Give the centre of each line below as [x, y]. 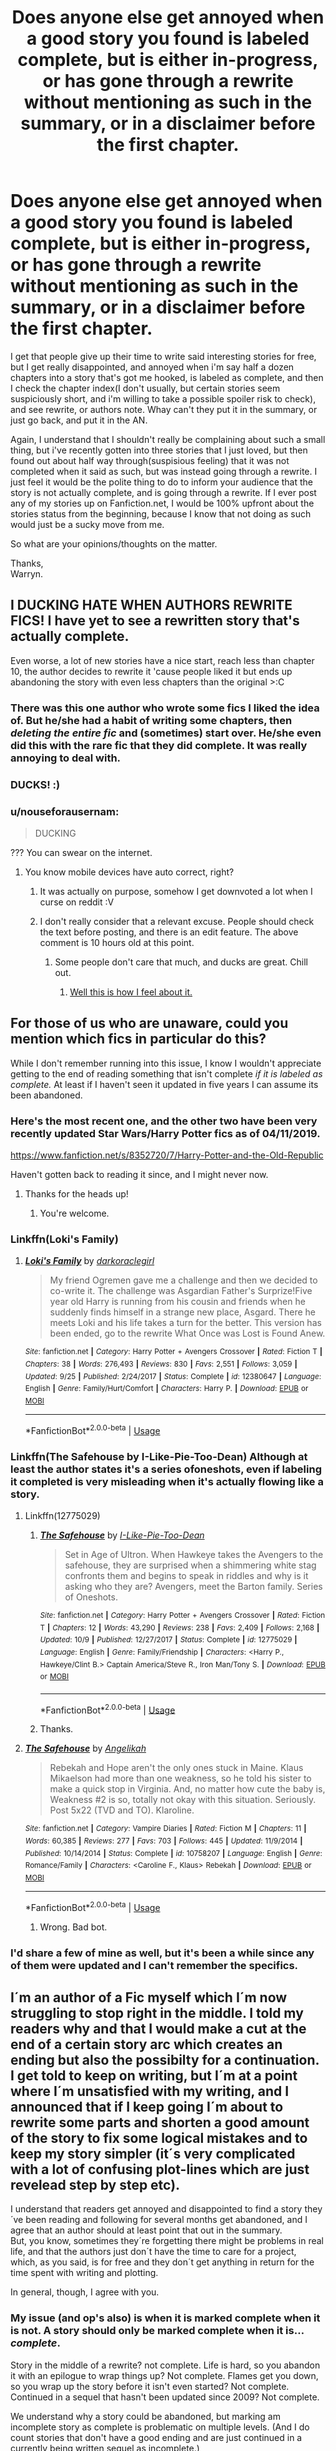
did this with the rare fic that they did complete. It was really [159, 745]
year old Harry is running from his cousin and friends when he [177, 1302]
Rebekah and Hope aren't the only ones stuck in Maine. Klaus [176, 1768]
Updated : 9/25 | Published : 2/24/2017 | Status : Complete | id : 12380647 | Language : [173, 1376]
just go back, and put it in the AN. [79, 420]
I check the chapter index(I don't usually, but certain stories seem [145, 388]
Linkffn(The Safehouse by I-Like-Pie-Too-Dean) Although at [159, 1456]
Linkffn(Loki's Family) [64, 1239]
